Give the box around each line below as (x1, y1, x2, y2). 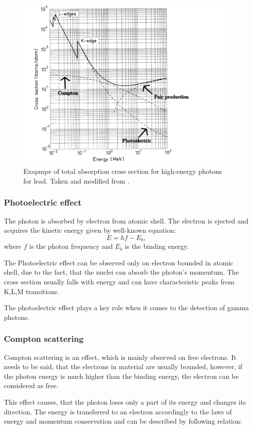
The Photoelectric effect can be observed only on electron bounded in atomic (4, 257, 234, 267)
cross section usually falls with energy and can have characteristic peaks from (4, 277, 235, 287)
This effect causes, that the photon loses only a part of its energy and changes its (4, 396, 246, 407)
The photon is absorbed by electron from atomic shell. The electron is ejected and (4, 215, 249, 225)
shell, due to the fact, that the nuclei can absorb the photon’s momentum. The (4, 267, 239, 277)
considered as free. (4, 380, 58, 391)
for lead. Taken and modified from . (23, 175, 129, 186)
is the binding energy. (125, 241, 189, 251)
